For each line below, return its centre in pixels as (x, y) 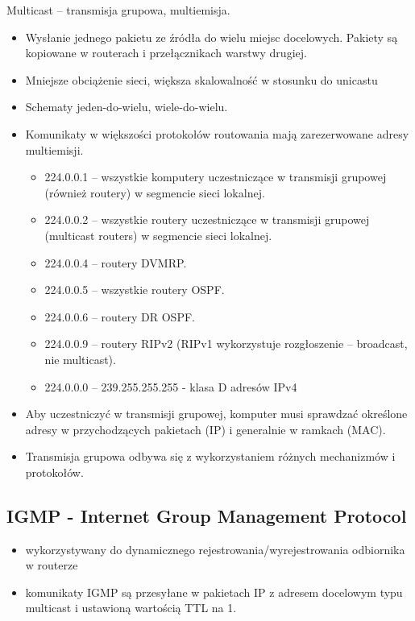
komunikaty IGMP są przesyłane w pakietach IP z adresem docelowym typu (214, 592)
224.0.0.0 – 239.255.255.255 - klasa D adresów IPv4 (171, 386)
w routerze (52, 565)
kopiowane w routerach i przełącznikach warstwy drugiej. (166, 53)
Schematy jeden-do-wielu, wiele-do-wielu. (127, 107)
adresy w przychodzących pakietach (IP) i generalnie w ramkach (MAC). (205, 429)
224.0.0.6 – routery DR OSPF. (120, 316)
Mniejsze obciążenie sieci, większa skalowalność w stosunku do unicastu (201, 79)
